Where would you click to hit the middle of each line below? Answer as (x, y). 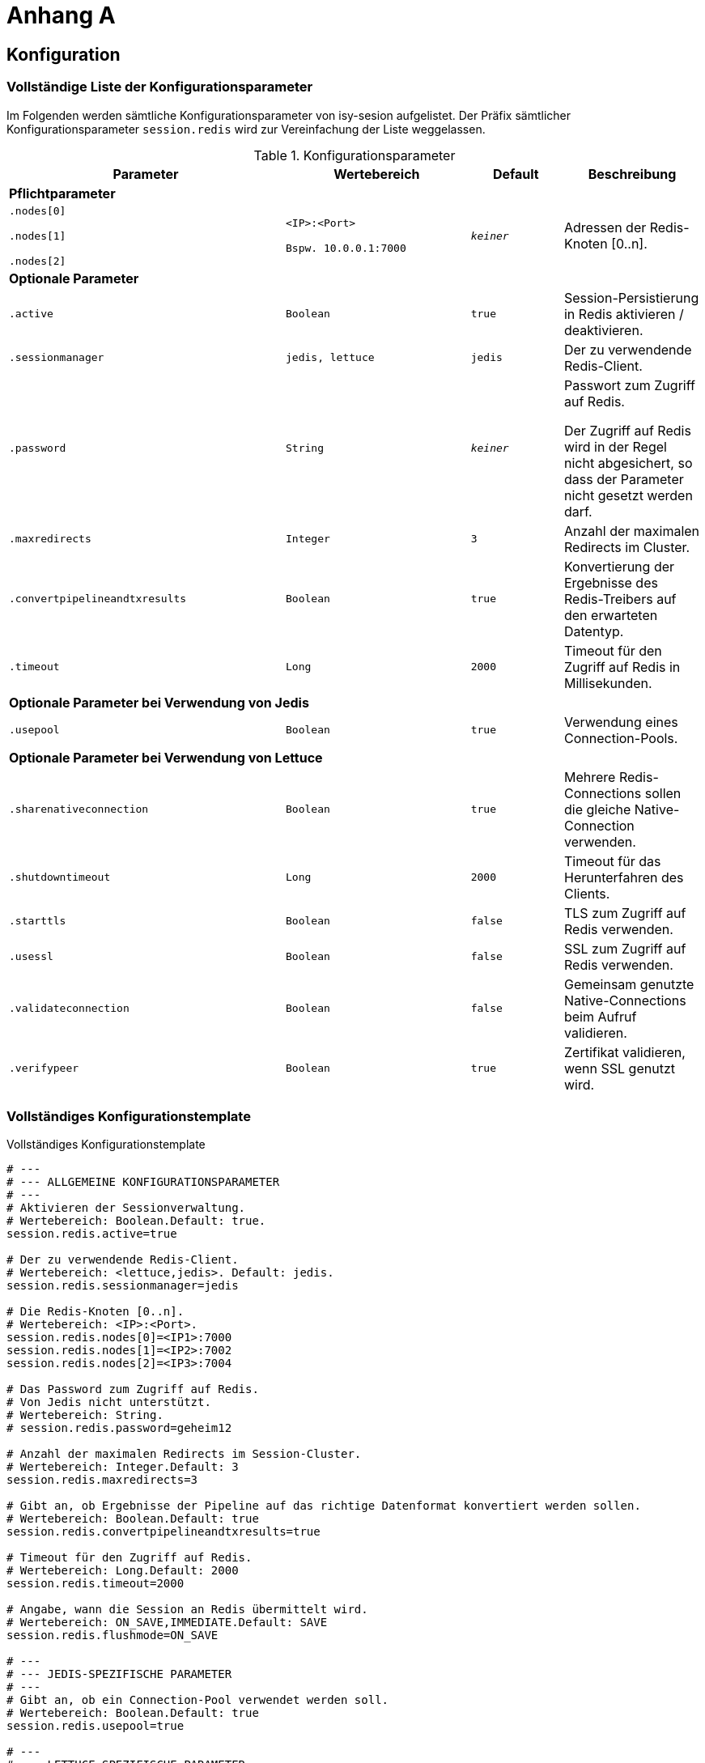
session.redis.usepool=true (96, 1726)
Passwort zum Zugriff (629, 385)
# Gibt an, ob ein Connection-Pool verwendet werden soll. (198, 1700)
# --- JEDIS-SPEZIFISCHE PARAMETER (119, 1674)
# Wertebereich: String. (85, 1415)
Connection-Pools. (621, 738)
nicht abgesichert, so (628, 463)
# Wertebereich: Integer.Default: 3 (123, 1467)
